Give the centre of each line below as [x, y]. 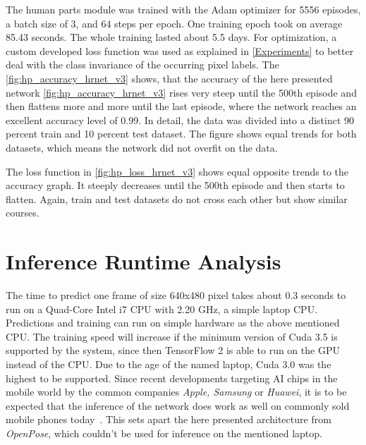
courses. [23, 213]
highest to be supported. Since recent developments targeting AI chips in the [172, 378]
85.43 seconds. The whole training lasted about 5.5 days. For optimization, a [171, 37]
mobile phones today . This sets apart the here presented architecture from [169, 419]
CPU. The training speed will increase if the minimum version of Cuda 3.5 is [172, 336]
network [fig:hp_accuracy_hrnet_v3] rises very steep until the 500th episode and [181, 92]
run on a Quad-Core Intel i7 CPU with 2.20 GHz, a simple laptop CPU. [162, 309]
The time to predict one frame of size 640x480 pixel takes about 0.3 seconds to [176, 295]
